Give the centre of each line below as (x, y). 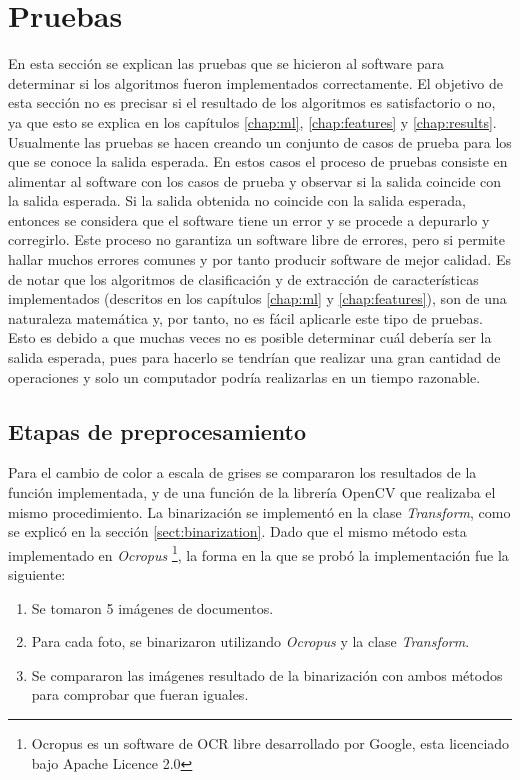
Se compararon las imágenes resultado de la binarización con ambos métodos (267, 674)
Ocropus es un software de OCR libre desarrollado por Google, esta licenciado (270, 743)
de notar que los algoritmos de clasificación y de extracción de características (243, 278)
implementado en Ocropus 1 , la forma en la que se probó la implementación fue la (258, 553)
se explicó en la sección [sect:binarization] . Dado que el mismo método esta (237, 531)
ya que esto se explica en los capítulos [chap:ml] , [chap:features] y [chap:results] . (252, 121)
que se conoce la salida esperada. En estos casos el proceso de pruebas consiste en (258, 161)
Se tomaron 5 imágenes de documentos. (152, 607)
